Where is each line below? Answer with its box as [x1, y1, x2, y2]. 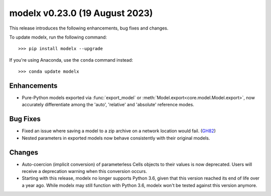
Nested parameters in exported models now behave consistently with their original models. [22, 135, 210, 141]
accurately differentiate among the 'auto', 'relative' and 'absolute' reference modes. [22, 102, 194, 108]
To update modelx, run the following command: [9, 34, 107, 40]
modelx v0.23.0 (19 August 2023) [9, 8, 153, 19]
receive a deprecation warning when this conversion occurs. [22, 168, 148, 174]
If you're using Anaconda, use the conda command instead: [9, 57, 133, 63]
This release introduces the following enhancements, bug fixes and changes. [9, 25, 169, 31]
